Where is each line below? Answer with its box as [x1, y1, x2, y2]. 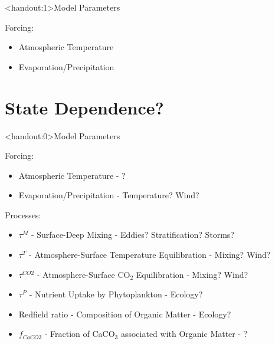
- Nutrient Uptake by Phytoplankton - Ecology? [29, 288, 203, 300]
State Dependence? [5, 95, 164, 119]
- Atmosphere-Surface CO [37, 268, 130, 280]
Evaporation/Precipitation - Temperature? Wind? [18, 189, 199, 201]
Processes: [5, 208, 41, 221]
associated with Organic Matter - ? [120, 327, 248, 340]
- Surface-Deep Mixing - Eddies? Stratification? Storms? [31, 228, 234, 241]
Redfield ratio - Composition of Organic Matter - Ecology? [18, 307, 231, 320]
